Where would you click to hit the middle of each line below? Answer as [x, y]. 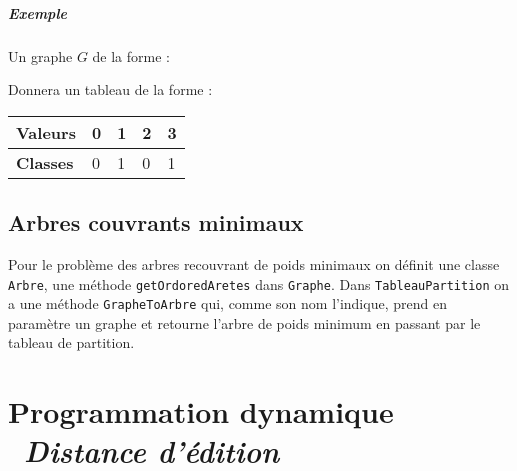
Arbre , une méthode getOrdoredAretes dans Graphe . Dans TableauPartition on [259, 283]
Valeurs [46, 132]
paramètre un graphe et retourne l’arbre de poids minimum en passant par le [244, 322]
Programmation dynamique [201, 411]
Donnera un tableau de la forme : [110, 89]
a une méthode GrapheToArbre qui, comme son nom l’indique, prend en [227, 303]
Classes [45, 162]
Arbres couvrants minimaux [156, 222]
